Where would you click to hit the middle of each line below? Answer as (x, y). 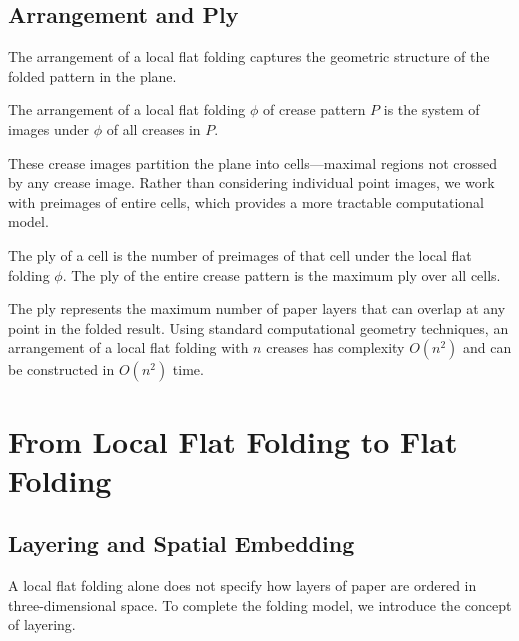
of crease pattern (314, 109)
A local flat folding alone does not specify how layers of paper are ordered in (242, 585)
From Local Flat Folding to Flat (233, 440)
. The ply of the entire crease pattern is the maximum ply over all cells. (281, 274)
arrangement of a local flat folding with (128, 347)
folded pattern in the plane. (92, 75)
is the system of (431, 109)
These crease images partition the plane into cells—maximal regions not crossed (253, 162)
